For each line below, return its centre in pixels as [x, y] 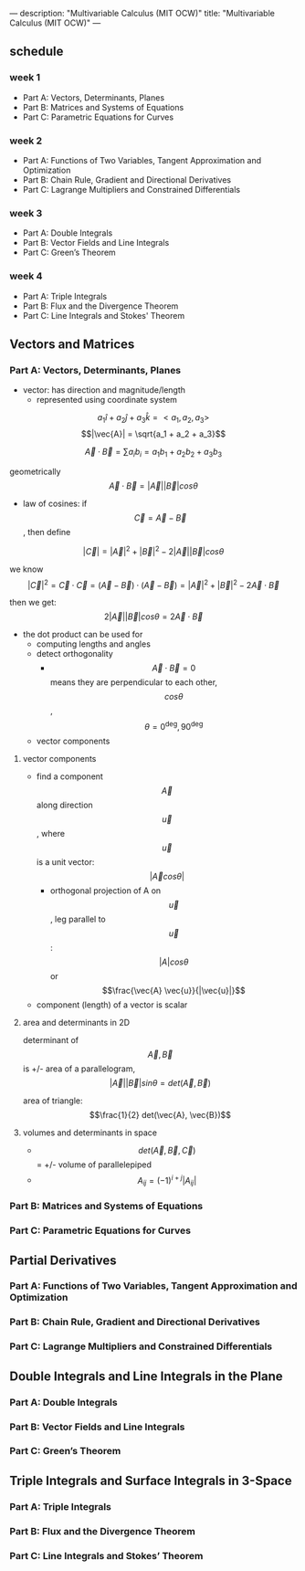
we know [26, 569]
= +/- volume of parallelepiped [94, 1165]
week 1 [25, 78]
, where [51, 833]
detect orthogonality [75, 654]
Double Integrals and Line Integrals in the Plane [146, 1376]
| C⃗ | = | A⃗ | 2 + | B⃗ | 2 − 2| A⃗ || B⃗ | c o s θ [153, 550]
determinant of [51, 1039]
